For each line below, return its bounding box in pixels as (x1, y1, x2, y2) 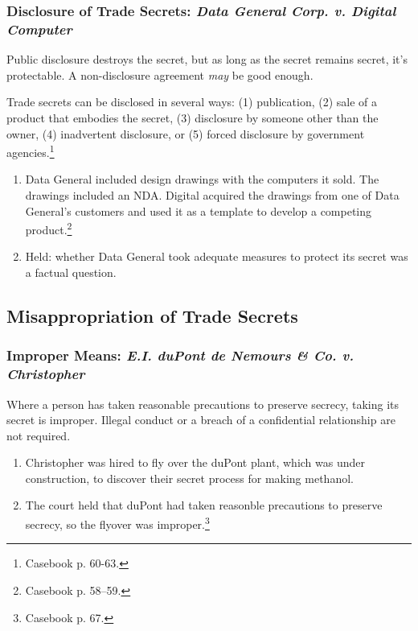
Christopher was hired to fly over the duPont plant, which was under (25, 454, 365, 471)
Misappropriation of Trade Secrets (6, 303, 298, 328)
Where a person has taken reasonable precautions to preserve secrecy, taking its (6, 395, 400, 412)
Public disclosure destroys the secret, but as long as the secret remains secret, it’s (6, 51, 408, 68)
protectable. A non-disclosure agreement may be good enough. (6, 66, 313, 83)
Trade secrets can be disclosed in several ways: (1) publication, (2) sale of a (6, 93, 378, 110)
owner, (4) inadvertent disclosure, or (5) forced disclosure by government (6, 125, 365, 142)
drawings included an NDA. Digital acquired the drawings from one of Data (25, 186, 400, 203)
